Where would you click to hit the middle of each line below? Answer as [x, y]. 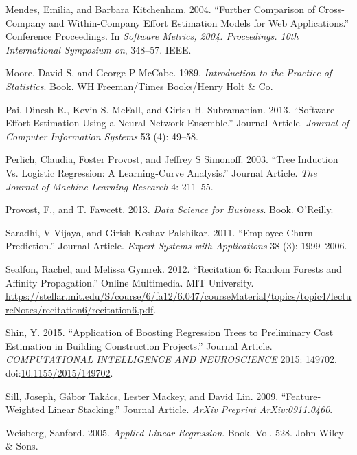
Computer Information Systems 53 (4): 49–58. [102, 136]
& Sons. [22, 446]
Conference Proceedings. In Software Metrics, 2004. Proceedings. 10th [152, 36]
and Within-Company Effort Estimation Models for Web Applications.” [199, 22]
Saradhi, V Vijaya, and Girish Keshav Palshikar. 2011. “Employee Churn [159, 232]
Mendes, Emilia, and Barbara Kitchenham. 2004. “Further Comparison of [160, 9]
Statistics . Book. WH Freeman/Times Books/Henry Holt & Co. [139, 86]
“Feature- [301, 396]
